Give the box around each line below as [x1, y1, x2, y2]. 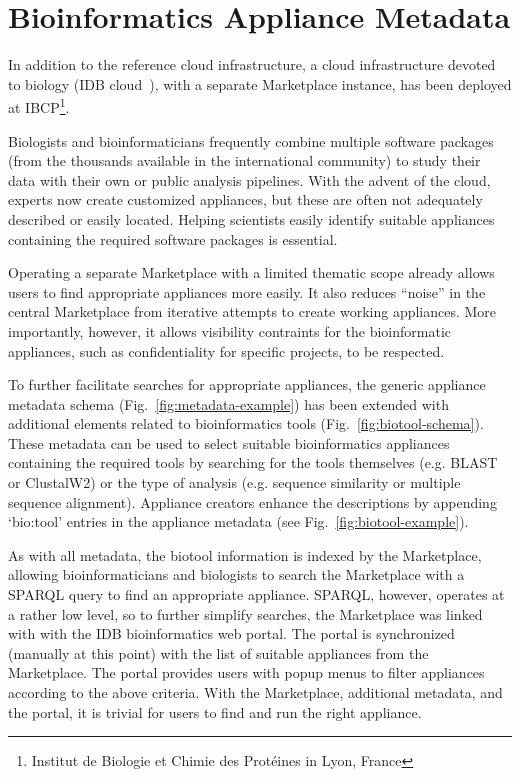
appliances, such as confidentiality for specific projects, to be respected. [8, 340, 445, 361]
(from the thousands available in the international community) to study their [8, 150, 481, 171]
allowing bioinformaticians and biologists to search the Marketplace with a [8, 564, 465, 585]
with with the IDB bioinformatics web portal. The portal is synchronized [8, 623, 455, 644]
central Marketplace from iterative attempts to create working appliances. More [8, 301, 497, 322]
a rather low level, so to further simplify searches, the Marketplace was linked [8, 603, 483, 624]
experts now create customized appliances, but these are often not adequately [8, 189, 483, 210]
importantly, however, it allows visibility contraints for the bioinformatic [8, 320, 452, 341]
